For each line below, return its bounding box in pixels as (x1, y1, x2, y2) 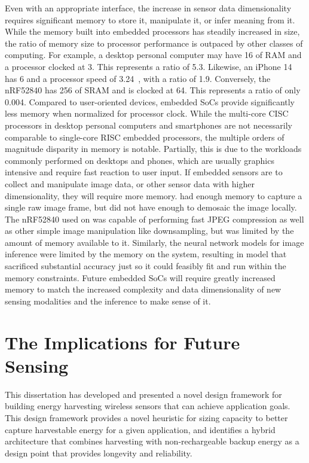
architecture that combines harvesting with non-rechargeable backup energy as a (5, 435, 299, 447)
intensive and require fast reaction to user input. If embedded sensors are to (5, 166, 283, 178)
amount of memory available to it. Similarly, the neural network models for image (5, 236, 304, 248)
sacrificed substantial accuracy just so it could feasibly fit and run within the (5, 260, 286, 272)
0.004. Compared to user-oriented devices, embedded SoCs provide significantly (5, 95, 295, 108)
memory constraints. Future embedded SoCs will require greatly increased (5, 271, 276, 284)
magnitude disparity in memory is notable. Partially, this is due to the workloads (5, 142, 302, 155)
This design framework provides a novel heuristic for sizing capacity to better (5, 411, 288, 424)
